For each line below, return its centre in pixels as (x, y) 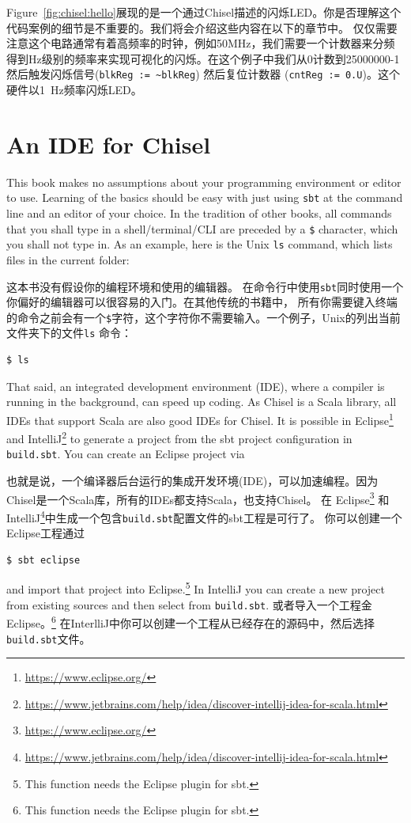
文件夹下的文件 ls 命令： (69, 333)
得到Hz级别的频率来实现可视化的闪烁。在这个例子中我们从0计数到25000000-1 (203, 58)
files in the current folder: (68, 259)
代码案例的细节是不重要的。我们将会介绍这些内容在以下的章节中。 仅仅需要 (202, 27)
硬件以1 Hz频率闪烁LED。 (74, 90)
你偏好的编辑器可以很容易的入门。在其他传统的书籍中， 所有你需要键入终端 (202, 302)
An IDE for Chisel (109, 144)
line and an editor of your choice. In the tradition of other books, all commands (199, 213)
